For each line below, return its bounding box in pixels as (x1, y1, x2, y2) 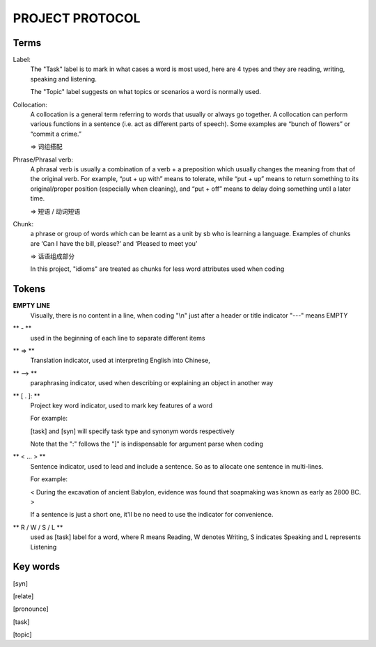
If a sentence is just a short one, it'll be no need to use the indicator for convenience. (30, 510, 274, 519)
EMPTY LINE (13, 302, 50, 310)
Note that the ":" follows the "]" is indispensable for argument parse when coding (30, 439, 264, 449)
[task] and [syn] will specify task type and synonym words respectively (30, 427, 235, 435)
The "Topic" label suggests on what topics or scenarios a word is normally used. (30, 88, 261, 96)
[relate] (13, 592, 34, 600)
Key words (13, 561, 61, 572)
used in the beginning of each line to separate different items (30, 334, 205, 342)
